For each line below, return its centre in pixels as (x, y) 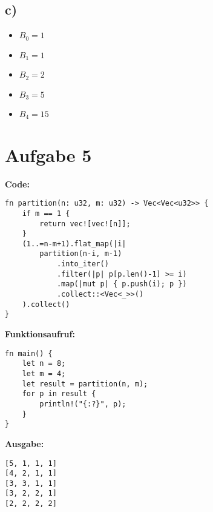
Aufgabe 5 (48, 154)
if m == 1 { (46, 213)
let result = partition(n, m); (85, 384)
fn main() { (29, 353)
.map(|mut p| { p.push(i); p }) (122, 284)
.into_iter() (83, 264)
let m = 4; (44, 373)
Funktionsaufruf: (40, 334)
